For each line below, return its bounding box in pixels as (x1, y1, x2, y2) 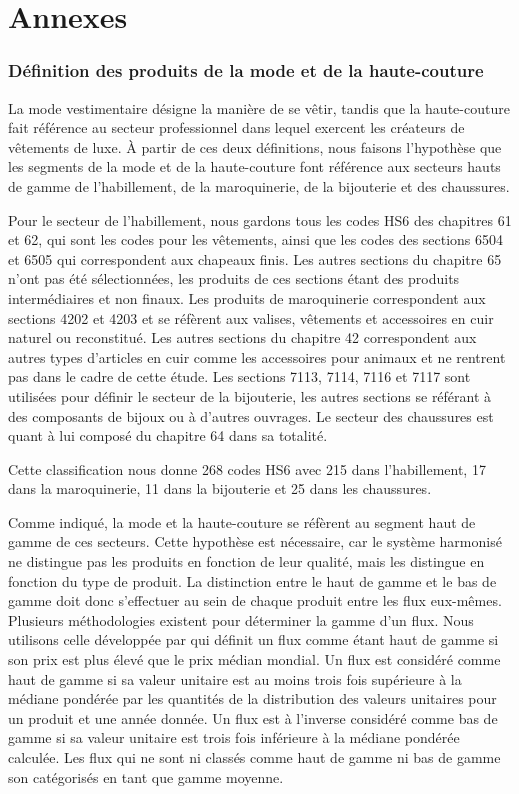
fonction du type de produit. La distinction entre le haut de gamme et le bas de (8, 570, 497, 591)
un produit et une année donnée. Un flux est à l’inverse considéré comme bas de (8, 707, 498, 728)
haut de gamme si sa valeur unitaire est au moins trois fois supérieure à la (8, 668, 462, 689)
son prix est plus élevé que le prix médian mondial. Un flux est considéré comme (8, 649, 501, 670)
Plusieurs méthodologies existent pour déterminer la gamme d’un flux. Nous (8, 609, 474, 630)
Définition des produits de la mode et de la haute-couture (8, 58, 484, 83)
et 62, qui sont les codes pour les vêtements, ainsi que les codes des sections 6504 (8, 229, 504, 250)
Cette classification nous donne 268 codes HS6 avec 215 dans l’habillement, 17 (8, 458, 486, 479)
